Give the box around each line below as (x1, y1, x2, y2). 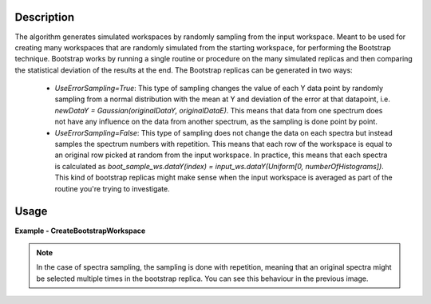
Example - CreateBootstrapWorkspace (14, 226, 146, 235)
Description (14, 10, 75, 24)
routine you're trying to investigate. (54, 184, 171, 193)
